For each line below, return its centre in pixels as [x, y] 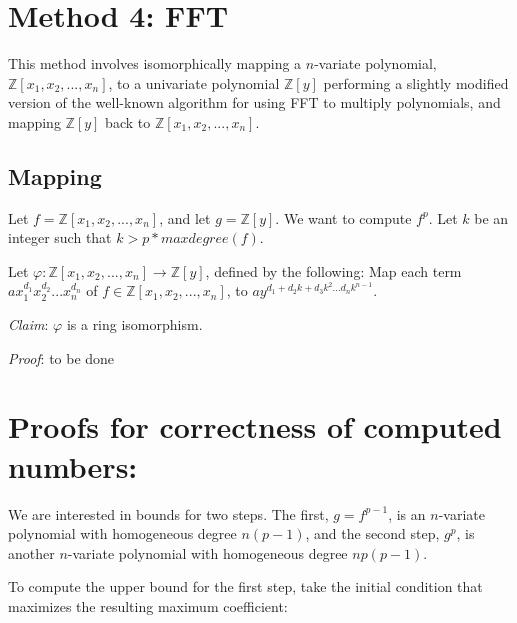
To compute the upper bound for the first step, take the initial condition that [245, 586]
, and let [185, 217]
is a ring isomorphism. [134, 324]
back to [128, 121]
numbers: [73, 465]
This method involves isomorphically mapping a [155, 63]
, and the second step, [372, 533]
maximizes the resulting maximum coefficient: [148, 605]
